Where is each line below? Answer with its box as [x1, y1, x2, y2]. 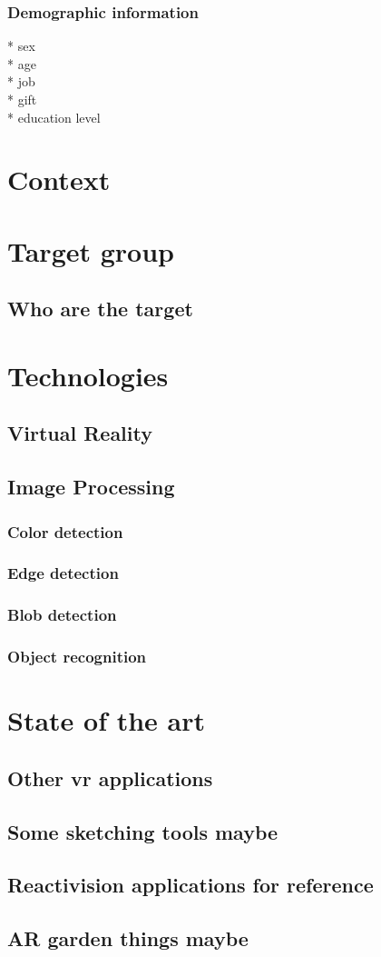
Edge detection [7, 562, 119, 584]
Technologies [7, 356, 169, 394]
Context [7, 161, 111, 198]
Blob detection [7, 603, 117, 626]
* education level [7, 107, 101, 126]
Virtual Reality [7, 419, 152, 447]
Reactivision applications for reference [7, 871, 374, 899]
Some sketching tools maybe [7, 817, 278, 845]
